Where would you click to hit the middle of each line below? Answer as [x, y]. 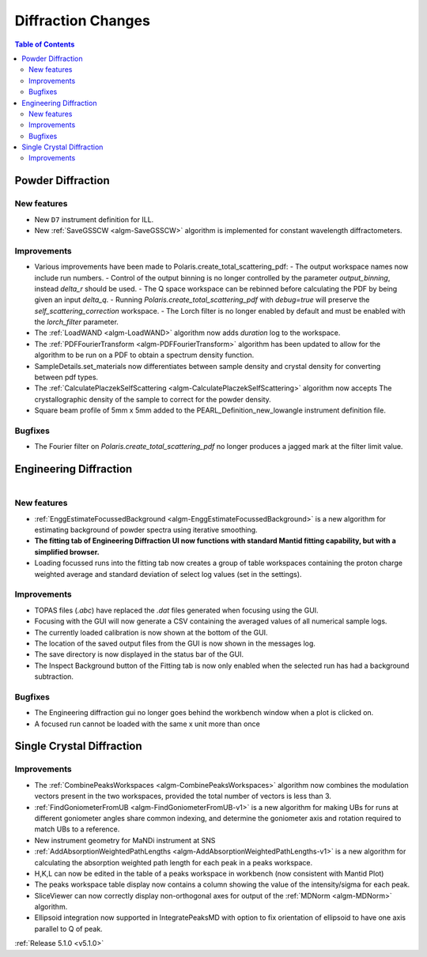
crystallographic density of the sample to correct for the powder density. [153, 399]
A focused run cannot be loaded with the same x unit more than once [147, 724]
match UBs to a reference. [77, 829]
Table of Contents [45, 44]
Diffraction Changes [82, 21]
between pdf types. [66, 377]
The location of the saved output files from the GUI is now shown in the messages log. [175, 643]
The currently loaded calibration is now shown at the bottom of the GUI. [151, 632]
